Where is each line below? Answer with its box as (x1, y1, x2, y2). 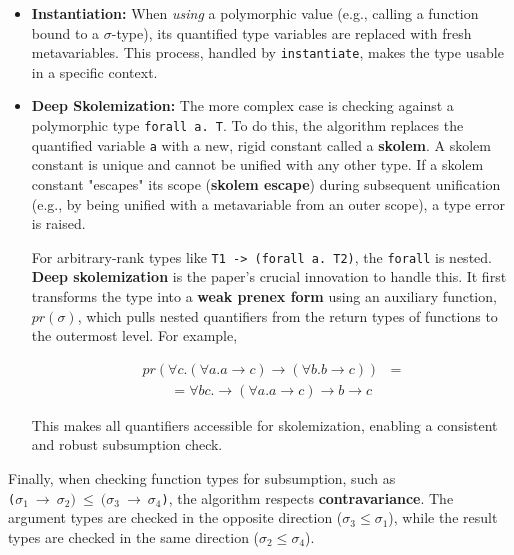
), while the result (388, 507, 498, 528)
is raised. (31, 213, 86, 234)
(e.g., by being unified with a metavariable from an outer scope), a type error (31, 193, 506, 214)
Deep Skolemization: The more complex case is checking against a (31, 95, 454, 116)
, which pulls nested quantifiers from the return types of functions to (77, 305, 498, 326)
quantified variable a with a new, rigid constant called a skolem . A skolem (31, 134, 491, 155)
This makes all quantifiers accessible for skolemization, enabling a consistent (31, 414, 498, 435)
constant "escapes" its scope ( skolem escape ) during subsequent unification (31, 173, 501, 194)
